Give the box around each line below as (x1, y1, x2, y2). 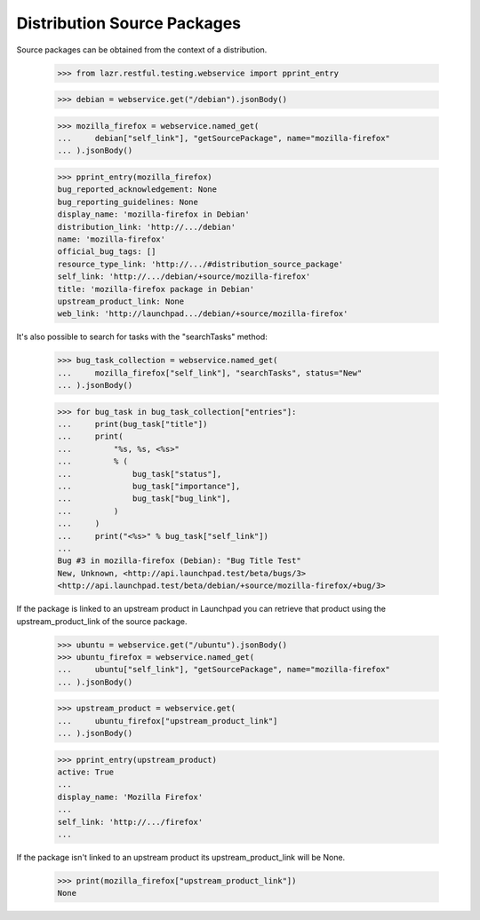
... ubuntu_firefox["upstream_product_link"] (57, 716, 278, 726)
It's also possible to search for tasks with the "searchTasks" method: (16, 331, 268, 342)
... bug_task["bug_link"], (57, 494, 231, 504)
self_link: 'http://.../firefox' (57, 817, 204, 827)
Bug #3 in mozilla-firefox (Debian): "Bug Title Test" (57, 556, 301, 566)
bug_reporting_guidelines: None (57, 196, 199, 207)
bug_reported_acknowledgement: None (57, 185, 218, 194)
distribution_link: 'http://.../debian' (57, 222, 236, 232)
